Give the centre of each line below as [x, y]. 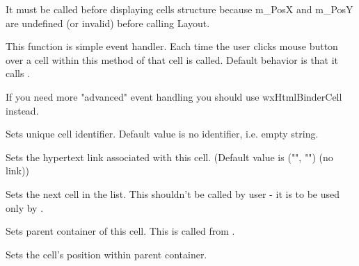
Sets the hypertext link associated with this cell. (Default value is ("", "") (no [169, 157]
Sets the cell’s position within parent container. [106, 254]
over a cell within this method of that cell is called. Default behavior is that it [172, 59]
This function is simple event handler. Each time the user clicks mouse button [172, 46]
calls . [18, 73]
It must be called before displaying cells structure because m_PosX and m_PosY [179, 9]
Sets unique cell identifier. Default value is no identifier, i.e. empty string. [162, 134]
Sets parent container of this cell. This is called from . [120, 231]
